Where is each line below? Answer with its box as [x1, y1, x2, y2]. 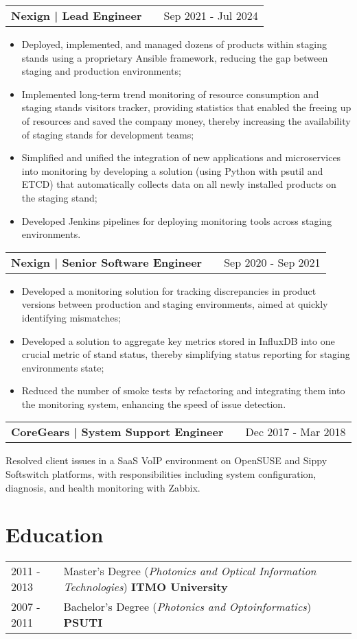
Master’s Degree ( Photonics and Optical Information [63, 563, 316, 579]
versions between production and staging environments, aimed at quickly [21, 297, 328, 311]
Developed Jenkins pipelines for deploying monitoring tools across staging [21, 213, 332, 228]
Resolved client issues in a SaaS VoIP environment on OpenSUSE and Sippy [5, 453, 327, 468]
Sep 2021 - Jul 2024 [163, 8, 258, 23]
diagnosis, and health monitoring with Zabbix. [5, 480, 200, 494]
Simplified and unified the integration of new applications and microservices [21, 150, 341, 165]
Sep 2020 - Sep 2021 [224, 254, 321, 270]
